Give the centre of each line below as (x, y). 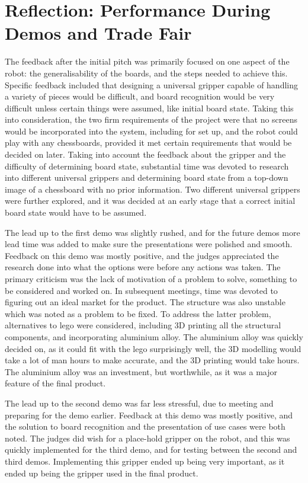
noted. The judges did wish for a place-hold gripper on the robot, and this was (147, 438)
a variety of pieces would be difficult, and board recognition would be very (140, 96)
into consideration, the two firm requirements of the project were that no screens (151, 119)
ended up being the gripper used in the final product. (102, 473)
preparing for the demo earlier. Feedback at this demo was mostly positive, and (149, 415)
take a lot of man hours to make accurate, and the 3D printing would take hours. (152, 360)
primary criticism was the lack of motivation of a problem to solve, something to (151, 279)
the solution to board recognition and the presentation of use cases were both (145, 426)
